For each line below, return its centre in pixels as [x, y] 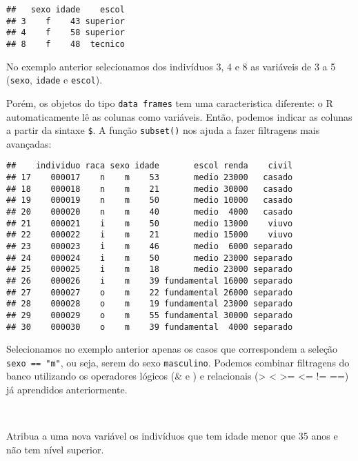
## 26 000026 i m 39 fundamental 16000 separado [150, 281]
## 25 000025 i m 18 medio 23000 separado [150, 269]
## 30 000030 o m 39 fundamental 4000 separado [150, 327]
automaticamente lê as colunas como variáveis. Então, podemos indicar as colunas [179, 116]
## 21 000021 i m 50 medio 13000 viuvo [150, 223]
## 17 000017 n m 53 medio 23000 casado [150, 178]
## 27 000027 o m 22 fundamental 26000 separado [150, 292]
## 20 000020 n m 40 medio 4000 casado [150, 212]
